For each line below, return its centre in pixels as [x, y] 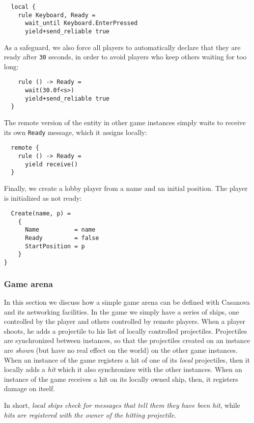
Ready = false [62, 238]
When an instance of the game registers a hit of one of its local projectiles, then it [127, 359]
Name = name [60, 230]
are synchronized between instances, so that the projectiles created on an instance [127, 340]
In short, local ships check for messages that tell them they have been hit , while [122, 405]
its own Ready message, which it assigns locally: [76, 132]
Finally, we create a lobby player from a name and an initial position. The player [126, 188]
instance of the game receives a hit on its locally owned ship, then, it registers [121, 379]
